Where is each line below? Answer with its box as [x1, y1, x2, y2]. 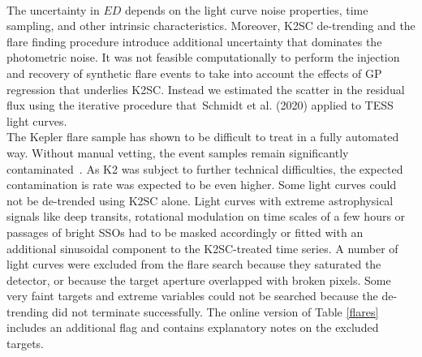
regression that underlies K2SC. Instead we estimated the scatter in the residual [6, 80, 405, 97]
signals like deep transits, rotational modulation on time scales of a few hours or [6, 208, 406, 225]
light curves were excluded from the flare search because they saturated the [6, 256, 381, 273]
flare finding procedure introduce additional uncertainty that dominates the [6, 32, 382, 49]
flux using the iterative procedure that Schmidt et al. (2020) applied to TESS [6, 97, 394, 114]
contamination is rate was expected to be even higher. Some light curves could [6, 176, 397, 193]
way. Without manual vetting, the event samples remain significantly [6, 144, 349, 161]
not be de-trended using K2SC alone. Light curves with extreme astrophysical [6, 191, 394, 209]
